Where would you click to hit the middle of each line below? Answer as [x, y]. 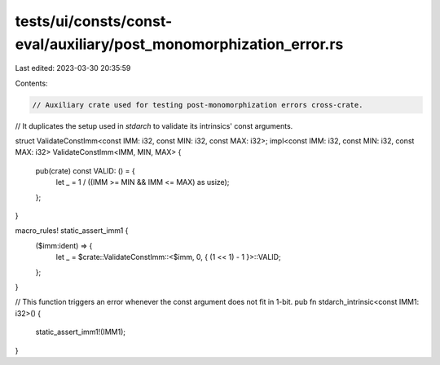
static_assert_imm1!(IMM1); [81, 332]
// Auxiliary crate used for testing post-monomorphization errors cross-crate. [198, 105]
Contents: [31, 83]
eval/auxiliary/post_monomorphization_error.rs [179, 44]
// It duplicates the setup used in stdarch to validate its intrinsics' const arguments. [154, 125]
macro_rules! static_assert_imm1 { [72, 231]
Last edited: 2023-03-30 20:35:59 [73, 68]
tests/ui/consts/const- [94, 21]
